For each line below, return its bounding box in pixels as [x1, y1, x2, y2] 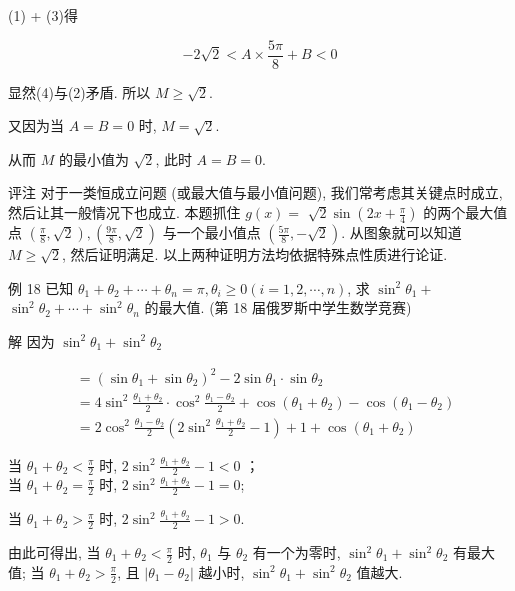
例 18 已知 [8, 277, 74, 298]
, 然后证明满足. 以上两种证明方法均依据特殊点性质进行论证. [62, 244, 448, 265]
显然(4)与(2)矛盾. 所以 [8, 81, 151, 102]
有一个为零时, [252, 542, 341, 563]
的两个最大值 [423, 202, 508, 223]
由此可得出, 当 [8, 542, 101, 563]
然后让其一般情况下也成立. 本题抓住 [8, 202, 241, 223]
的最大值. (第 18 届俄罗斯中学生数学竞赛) [144, 297, 412, 318]
